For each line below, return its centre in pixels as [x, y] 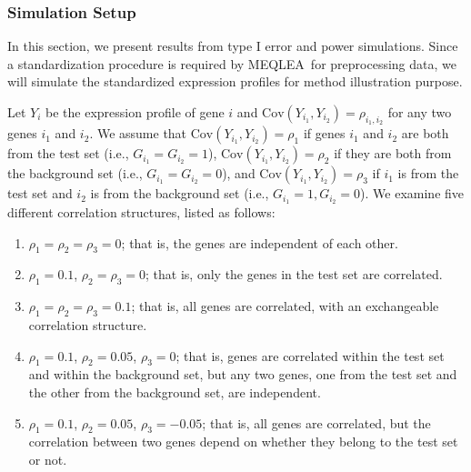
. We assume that [138, 133]
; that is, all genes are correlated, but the [316, 422]
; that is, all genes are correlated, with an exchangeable [285, 306]
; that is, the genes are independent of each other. [260, 242]
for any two [420, 112]
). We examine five [412, 193]
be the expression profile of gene [135, 112]
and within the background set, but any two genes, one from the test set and [243, 374]
